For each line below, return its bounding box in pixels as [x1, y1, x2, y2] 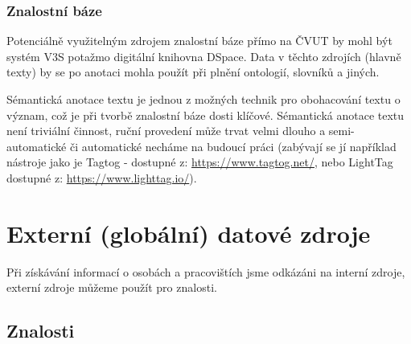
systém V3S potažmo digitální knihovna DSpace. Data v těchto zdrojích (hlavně [6, 47, 401, 64]
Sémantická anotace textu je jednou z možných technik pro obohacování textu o [6, 91, 401, 107]
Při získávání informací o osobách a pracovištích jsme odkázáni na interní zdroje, [6, 263, 405, 280]
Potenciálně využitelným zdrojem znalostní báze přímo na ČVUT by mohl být [6, 32, 393, 49]
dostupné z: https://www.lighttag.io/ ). [6, 169, 197, 186]
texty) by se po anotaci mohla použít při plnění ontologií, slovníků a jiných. [6, 63, 380, 80]
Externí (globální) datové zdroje [6, 216, 371, 249]
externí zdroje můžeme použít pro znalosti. [6, 279, 217, 296]
